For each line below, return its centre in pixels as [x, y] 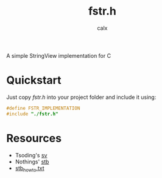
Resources [34, 138]
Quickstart [34, 80]
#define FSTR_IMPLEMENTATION [43, 108]
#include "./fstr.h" [33, 114]
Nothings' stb [32, 162]
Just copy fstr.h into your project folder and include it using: [81, 97]
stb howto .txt [30, 169]
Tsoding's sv [31, 155]
